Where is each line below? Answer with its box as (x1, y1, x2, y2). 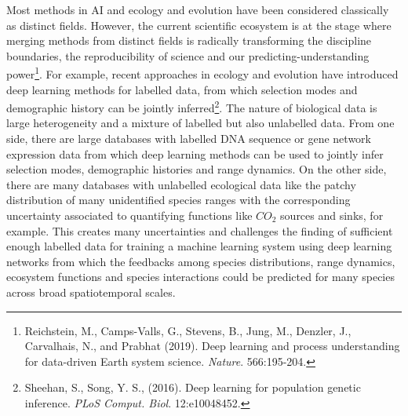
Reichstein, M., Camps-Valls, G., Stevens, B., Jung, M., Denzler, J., (24, 322, 352, 338)
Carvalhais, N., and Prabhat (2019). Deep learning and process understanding (24, 338, 400, 354)
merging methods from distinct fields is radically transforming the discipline (6, 32, 372, 49)
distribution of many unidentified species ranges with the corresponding (6, 192, 351, 208)
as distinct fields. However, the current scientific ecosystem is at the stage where (6, 16, 392, 33)
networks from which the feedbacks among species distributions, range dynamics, (6, 253, 395, 269)
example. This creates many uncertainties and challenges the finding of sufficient (6, 222, 393, 239)
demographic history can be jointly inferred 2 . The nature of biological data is (6, 97, 377, 115)
